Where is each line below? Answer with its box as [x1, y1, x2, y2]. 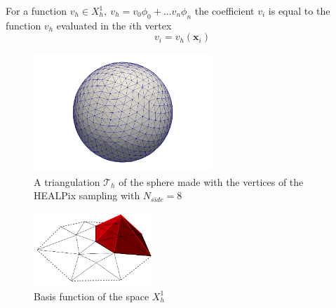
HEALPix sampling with [34, 188, 140, 203]
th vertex [132, 18, 172, 32]
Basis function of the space [34, 288, 149, 303]
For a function [6, 4, 67, 18]
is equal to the [268, 4, 330, 18]
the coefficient [194, 4, 255, 18]
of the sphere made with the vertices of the [119, 174, 304, 189]
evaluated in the [56, 18, 126, 32]
